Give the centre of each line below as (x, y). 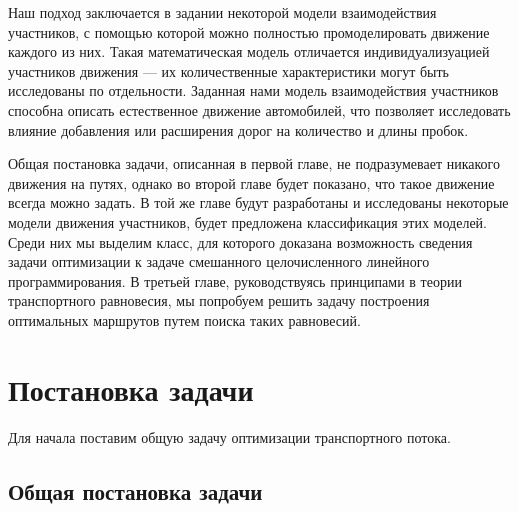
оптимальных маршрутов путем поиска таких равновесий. (184, 319)
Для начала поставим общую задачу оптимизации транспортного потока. (229, 436)
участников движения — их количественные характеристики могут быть (228, 70)
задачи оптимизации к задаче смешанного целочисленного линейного (219, 261)
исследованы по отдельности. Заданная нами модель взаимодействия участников (253, 90)
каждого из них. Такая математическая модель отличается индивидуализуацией (249, 51)
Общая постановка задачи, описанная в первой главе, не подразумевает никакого (254, 163)
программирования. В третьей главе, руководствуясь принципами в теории (235, 280)
